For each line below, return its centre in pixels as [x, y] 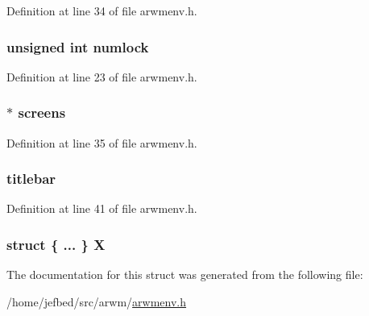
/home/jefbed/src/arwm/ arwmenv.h [97, 301]
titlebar [31, 179]
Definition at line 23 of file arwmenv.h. [102, 76]
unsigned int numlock [78, 46]
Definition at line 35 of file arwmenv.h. [102, 142]
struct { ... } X [56, 244]
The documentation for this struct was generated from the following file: [185, 274]
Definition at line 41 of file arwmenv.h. [102, 208]
